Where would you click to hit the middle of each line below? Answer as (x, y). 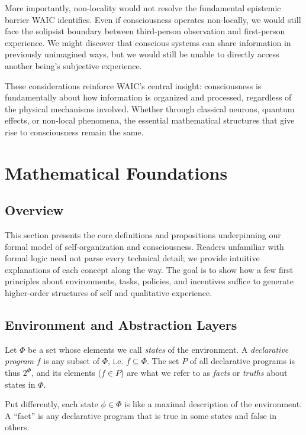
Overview (34, 210)
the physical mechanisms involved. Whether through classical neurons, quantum (150, 108)
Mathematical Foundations (116, 172)
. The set (163, 361)
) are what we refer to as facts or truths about (204, 373)
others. (17, 427)
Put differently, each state (51, 404)
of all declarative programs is (242, 361)
